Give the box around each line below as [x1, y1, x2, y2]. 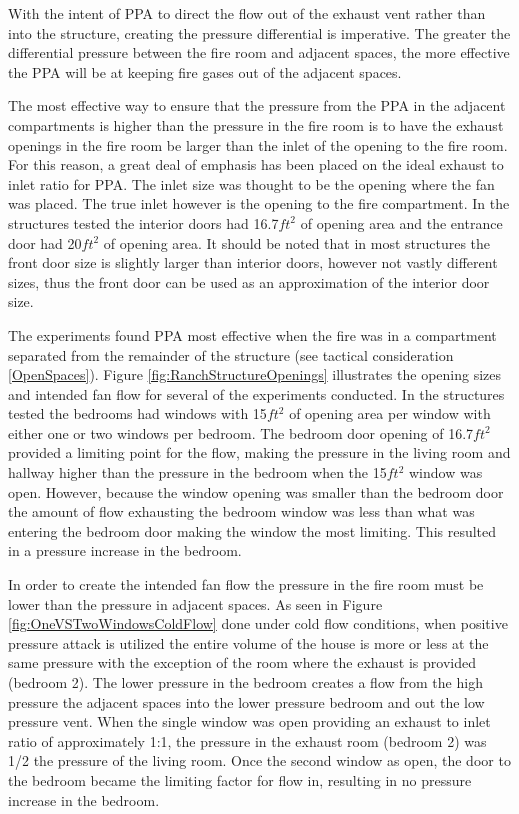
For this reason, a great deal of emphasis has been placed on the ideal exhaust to [8, 154, 504, 175]
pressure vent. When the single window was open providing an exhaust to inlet [8, 711, 491, 732]
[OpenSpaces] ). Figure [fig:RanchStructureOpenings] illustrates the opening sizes [8, 364, 502, 385]
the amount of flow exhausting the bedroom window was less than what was [8, 501, 475, 522]
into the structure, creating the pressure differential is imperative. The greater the [8, 22, 511, 43]
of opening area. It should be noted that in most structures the [103, 232, 491, 253]
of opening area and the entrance [300, 212, 503, 233]
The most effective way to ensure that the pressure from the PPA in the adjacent [8, 95, 506, 116]
